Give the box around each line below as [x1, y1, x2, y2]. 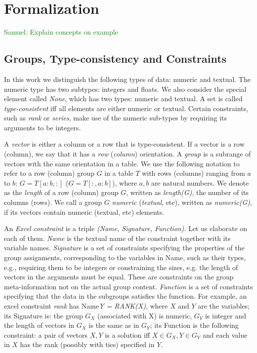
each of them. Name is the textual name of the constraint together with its [4, 233, 231, 243]
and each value [203, 329, 248, 340]
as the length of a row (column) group [4, 187, 119, 197]
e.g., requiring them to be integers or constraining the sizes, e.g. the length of [4, 262, 238, 272]
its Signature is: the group [4, 310, 83, 320]
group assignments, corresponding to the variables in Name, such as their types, [4, 252, 246, 263]
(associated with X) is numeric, [97, 310, 192, 320]
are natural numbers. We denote [151, 177, 249, 188]
